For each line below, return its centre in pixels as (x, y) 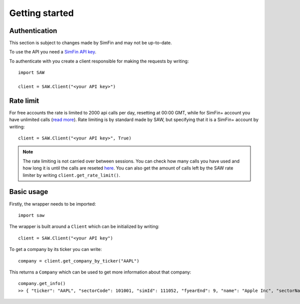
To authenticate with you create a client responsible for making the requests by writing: (99, 61)
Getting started (41, 13)
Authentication (33, 31)
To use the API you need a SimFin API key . (53, 52)
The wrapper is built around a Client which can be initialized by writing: (84, 226)
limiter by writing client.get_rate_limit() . (71, 175)
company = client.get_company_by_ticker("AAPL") (79, 261)
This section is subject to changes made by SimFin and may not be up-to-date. (90, 43)
